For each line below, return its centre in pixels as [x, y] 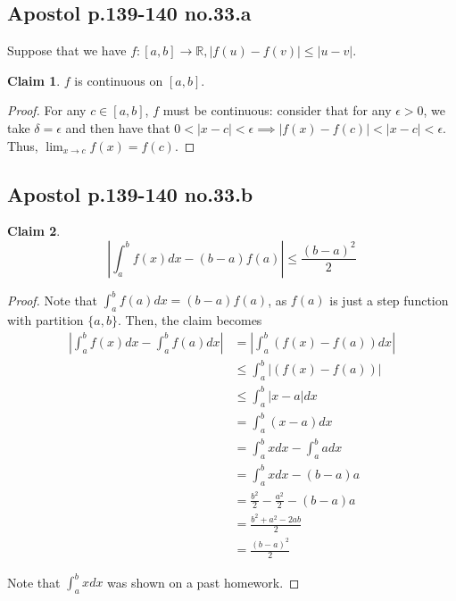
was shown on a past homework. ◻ [203, 582]
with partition [46, 320]
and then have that [118, 127]
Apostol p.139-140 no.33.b [130, 193]
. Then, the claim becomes [190, 320]
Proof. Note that [53, 300]
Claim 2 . [34, 231]
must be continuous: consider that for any [277, 110]
